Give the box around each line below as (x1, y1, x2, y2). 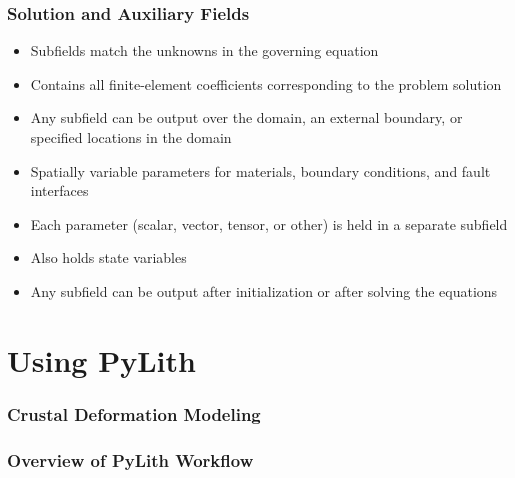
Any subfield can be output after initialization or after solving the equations (30, 280, 498, 301)
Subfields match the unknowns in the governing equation (30, 40, 379, 61)
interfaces (30, 180, 89, 201)
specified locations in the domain (30, 127, 232, 147)
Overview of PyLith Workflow (7, 447, 254, 472)
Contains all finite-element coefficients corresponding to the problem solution (30, 73, 502, 94)
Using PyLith (7, 339, 196, 380)
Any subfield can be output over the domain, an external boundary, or (30, 107, 463, 128)
